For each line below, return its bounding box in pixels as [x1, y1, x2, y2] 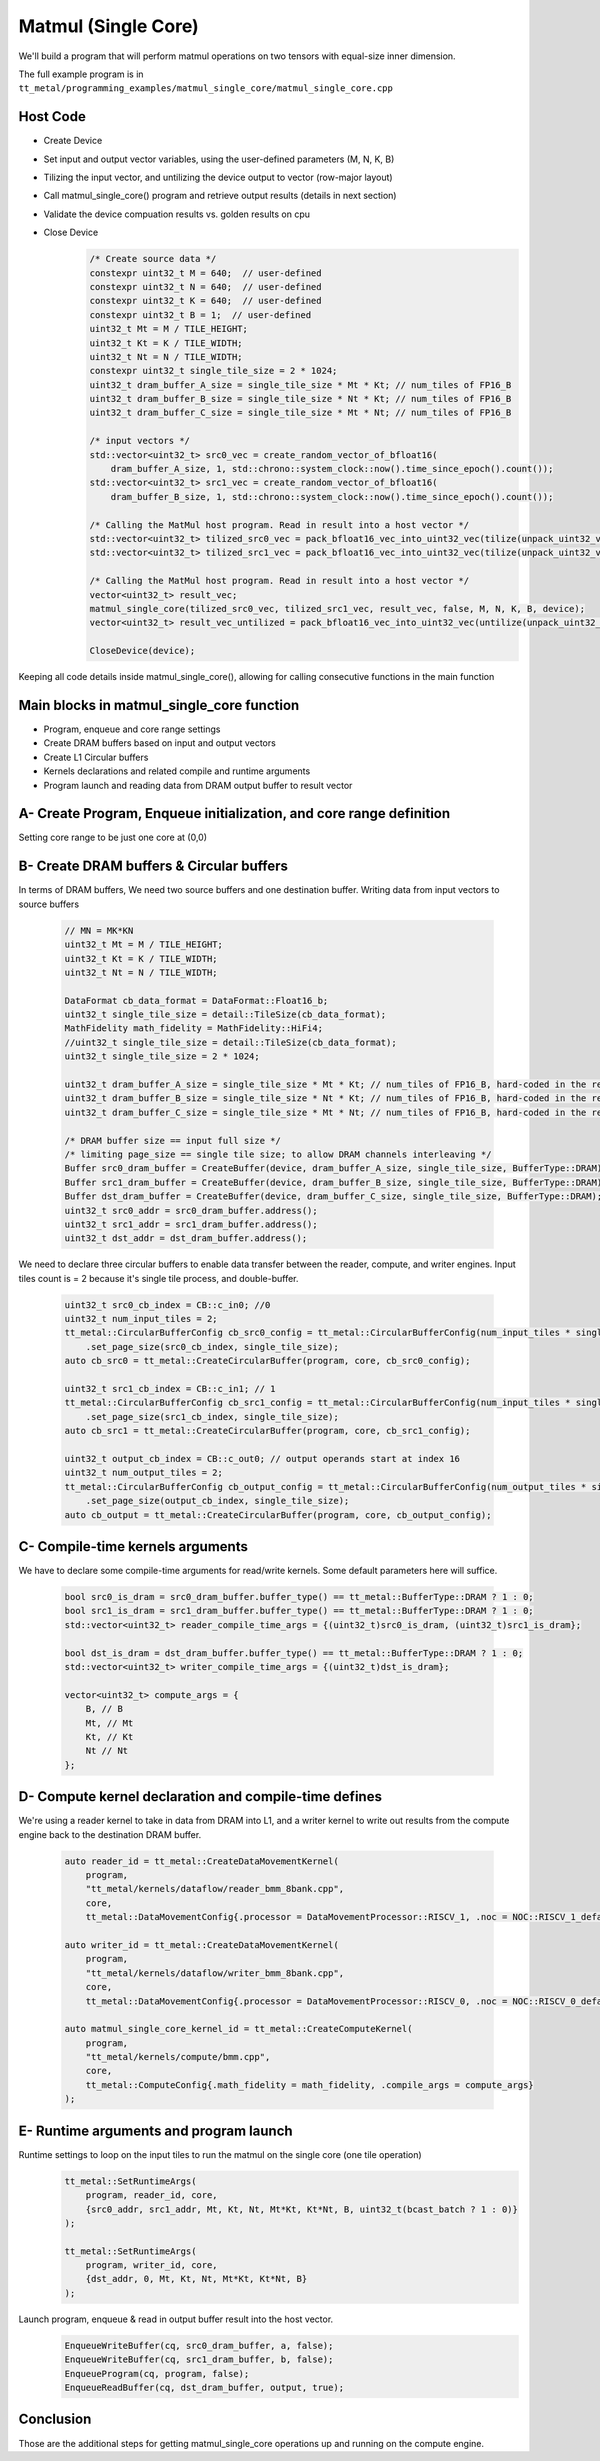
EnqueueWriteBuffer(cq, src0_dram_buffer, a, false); [64, 2340, 334, 2351]
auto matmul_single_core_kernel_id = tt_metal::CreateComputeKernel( [64, 2023, 413, 2035]
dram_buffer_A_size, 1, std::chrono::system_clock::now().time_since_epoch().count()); [110, 463, 554, 475]
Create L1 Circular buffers [43, 751, 149, 763]
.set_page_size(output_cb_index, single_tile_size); [85, 1495, 350, 1507]
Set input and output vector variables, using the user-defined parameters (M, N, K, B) [43, 153, 395, 165]
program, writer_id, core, [85, 2260, 219, 2271]
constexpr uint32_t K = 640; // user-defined [89, 295, 322, 307]
